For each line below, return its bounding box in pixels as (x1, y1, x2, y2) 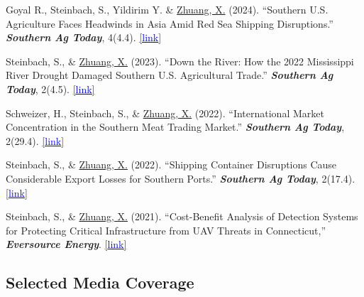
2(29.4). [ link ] (6, 133, 65, 148)
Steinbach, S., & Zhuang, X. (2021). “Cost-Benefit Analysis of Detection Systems (6, 209, 358, 224)
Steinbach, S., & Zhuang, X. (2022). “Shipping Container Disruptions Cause (6, 157, 337, 172)
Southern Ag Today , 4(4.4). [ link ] (6, 30, 162, 45)
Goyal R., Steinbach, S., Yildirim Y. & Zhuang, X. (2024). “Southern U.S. (6, 2, 329, 16)
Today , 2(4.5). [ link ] (6, 81, 95, 96)
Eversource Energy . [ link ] (6, 237, 127, 252)
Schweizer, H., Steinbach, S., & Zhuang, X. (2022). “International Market (6, 105, 324, 120)
